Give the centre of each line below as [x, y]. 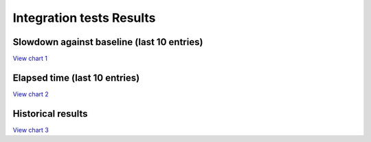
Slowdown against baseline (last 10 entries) [108, 42]
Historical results [50, 114]
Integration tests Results [84, 18]
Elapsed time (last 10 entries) [76, 77]
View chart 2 [31, 94]
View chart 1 [30, 59]
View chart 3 [31, 130]
